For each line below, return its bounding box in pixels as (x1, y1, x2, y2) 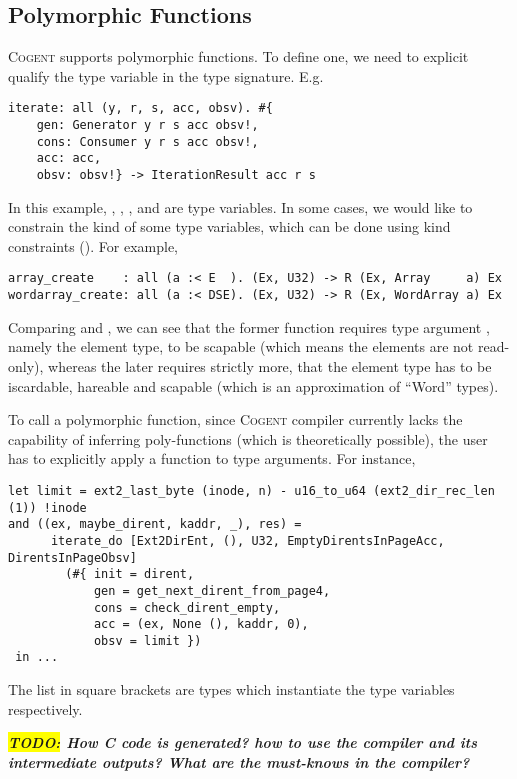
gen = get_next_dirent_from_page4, (93, 583, 331, 598)
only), (8, 355, 44, 376)
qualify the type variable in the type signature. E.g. (8, 65, 324, 86)
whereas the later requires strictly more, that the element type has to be (48, 355, 492, 376)
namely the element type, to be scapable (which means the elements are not (8, 336, 474, 357)
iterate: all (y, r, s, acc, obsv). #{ (8, 101, 273, 116)
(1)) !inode (8, 500, 87, 515)
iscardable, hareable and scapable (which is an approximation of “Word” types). (8, 375, 499, 396)
